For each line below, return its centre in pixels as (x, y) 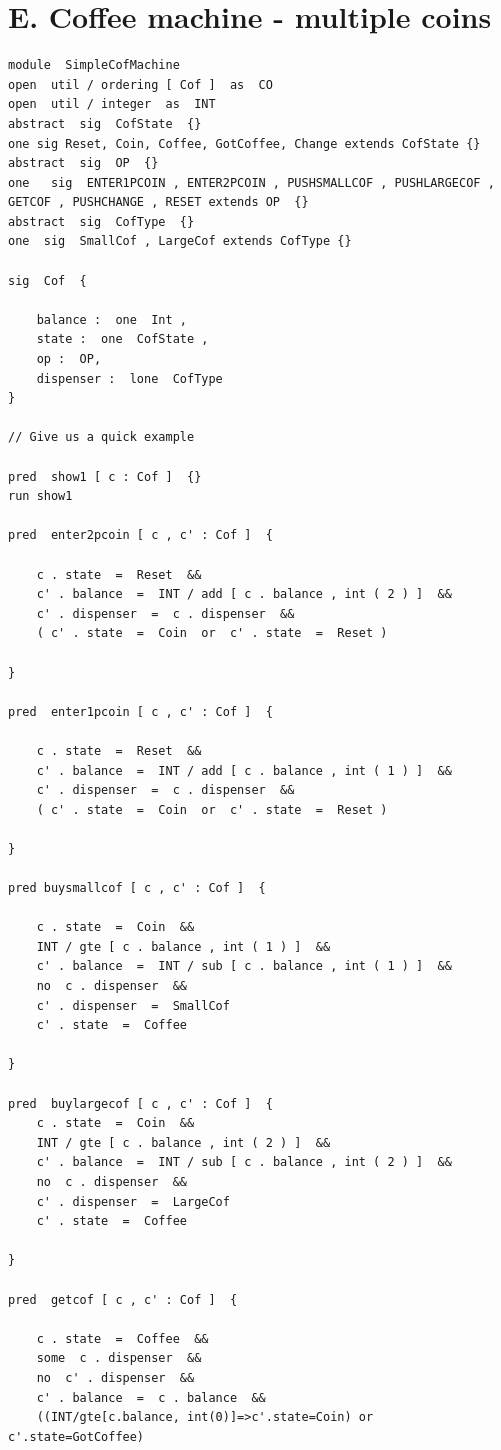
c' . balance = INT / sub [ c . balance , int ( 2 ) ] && (244, 1162)
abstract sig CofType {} (101, 221)
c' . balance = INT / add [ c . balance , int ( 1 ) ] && (244, 770)
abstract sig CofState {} (105, 123)
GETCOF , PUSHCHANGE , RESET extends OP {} (158, 202)
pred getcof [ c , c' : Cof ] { (123, 1299)
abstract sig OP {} (83, 163)
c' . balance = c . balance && (151, 1397)
